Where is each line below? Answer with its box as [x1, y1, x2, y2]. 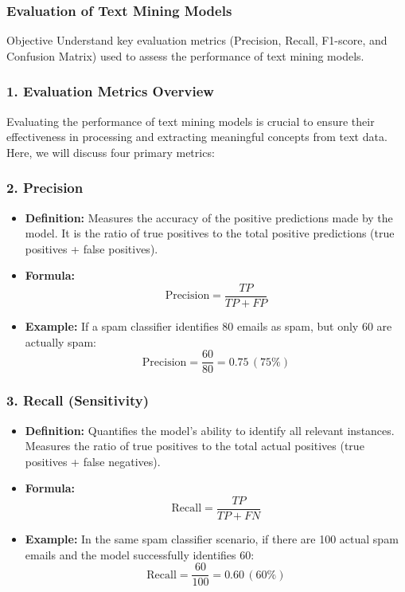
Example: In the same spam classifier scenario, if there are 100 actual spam [25, 530, 399, 547]
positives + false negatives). [25, 453, 161, 469]
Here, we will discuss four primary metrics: [6, 143, 215, 160]
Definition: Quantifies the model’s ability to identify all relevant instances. [25, 421, 395, 438]
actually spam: [25, 333, 96, 350]
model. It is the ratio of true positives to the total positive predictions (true [25, 225, 395, 241]
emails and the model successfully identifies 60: [25, 546, 255, 563]
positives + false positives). [25, 240, 158, 257]
